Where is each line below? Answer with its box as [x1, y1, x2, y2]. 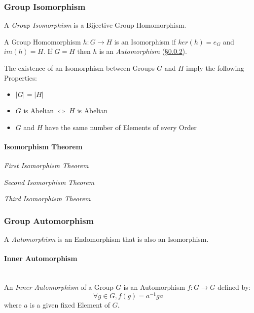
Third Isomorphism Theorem [4, 193, 91, 204]
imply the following [186, 63, 245, 73]
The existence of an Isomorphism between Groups [4, 63, 155, 73]
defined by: [218, 282, 251, 292]
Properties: [4, 72, 37, 83]
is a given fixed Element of [30, 299, 110, 310]
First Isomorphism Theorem [4, 160, 89, 171]
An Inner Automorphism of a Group [4, 282, 114, 292]
